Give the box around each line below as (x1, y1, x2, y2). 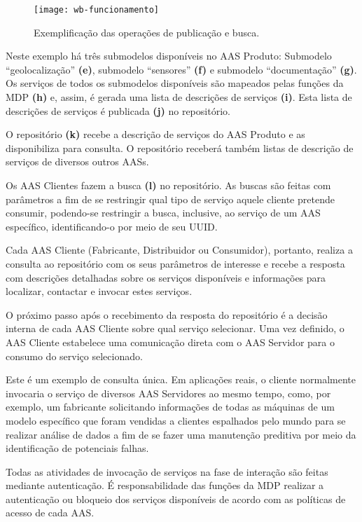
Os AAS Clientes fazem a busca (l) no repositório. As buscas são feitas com (6, 178, 331, 192)
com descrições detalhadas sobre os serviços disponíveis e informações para (6, 270, 326, 284)
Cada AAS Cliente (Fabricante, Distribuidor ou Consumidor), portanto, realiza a (6, 242, 353, 257)
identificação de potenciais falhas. (6, 441, 149, 455)
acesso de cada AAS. (6, 505, 95, 520)
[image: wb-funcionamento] (34, 5, 159, 15)
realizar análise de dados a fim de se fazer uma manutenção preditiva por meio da (6, 427, 356, 441)
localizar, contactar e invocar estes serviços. (6, 284, 193, 298)
